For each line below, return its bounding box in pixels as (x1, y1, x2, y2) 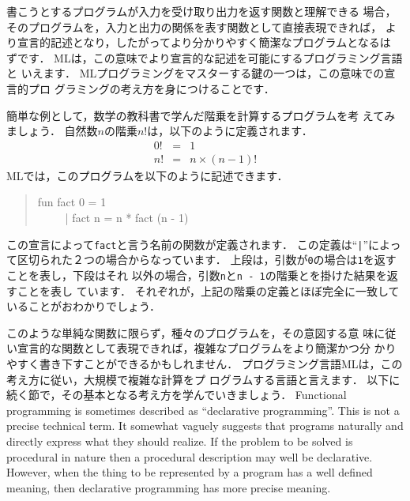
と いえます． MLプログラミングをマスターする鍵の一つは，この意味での (6, 65, 385, 81)
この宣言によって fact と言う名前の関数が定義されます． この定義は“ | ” (6, 235, 369, 252)
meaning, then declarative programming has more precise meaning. (6, 479, 331, 495)
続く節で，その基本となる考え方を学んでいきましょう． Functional (6, 386, 347, 403)
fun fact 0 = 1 (37, 194, 107, 210)
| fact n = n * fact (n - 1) (65, 209, 189, 225)
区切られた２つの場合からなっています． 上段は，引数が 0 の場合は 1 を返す (17, 251, 397, 268)
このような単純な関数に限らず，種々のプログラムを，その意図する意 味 (6, 324, 374, 341)
